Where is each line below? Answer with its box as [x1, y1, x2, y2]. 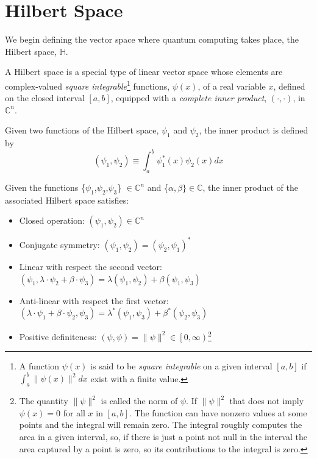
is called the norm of [101, 394, 178, 407]
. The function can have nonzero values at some [129, 406, 307, 419]
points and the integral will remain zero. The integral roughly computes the [19, 418, 302, 431]
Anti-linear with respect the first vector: [19, 294, 169, 307]
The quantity [19, 394, 68, 407]
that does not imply [229, 394, 304, 407]
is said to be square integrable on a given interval [90, 360, 272, 372]
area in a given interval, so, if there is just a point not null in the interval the [19, 430, 307, 443]
